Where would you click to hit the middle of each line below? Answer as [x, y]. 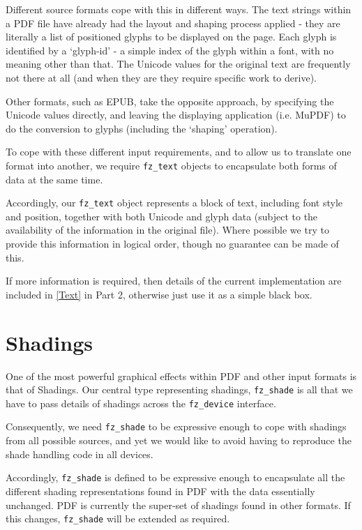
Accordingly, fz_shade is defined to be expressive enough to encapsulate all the [175, 477]
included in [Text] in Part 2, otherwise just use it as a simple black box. [159, 294]
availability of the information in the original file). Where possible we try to [167, 230]
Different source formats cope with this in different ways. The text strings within [179, 9]
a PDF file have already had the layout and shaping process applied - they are [173, 23]
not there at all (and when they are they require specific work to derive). [161, 77]
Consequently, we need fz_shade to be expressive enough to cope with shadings [176, 426]
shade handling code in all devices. [80, 454]
